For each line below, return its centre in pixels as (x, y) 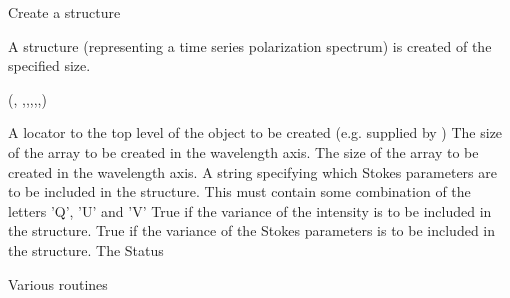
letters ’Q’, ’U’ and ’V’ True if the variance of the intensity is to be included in (250, 210)
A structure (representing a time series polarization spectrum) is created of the (250, 45)
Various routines (58, 283)
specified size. (49, 65)
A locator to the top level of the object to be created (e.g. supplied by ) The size (255, 132)
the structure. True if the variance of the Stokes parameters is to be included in (252, 230)
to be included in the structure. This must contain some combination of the (239, 191)
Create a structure (64, 12)
